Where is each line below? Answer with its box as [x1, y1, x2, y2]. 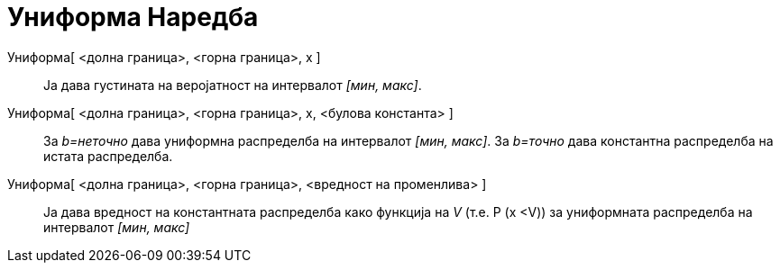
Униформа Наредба [7, 2, 259, 32]
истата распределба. [43, 148, 173, 164]
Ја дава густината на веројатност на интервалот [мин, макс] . [43, 76, 422, 93]
